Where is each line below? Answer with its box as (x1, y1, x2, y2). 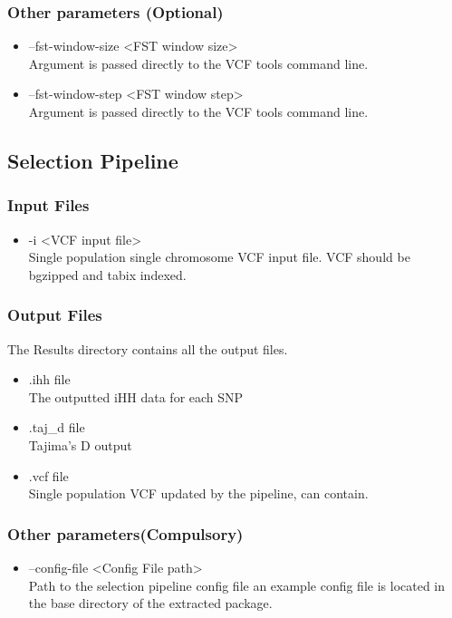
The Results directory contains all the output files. (7, 339, 288, 358)
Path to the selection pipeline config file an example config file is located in (28, 575, 446, 594)
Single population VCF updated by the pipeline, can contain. (28, 484, 369, 503)
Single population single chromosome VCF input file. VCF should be (28, 247, 410, 266)
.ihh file (28, 370, 71, 389)
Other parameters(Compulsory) (7, 522, 244, 545)
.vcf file (28, 466, 69, 485)
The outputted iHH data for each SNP (28, 387, 244, 406)
